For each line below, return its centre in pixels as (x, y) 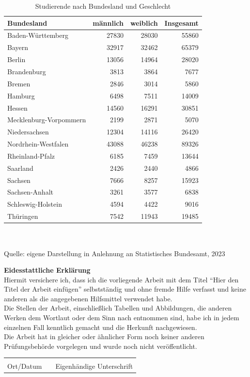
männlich (108, 23)
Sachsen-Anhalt (30, 192)
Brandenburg (27, 71)
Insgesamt (181, 23)
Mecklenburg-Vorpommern (47, 120)
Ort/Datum (25, 366)
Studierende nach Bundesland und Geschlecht (103, 6)
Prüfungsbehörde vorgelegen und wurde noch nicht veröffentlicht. (101, 346)
